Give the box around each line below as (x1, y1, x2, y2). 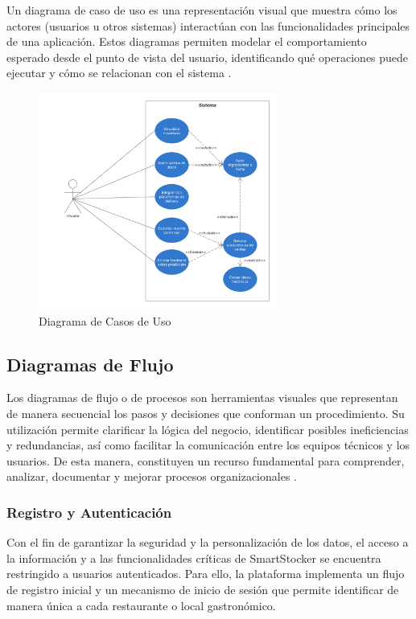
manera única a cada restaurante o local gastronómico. (6, 596, 276, 613)
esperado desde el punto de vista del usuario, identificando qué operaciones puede (6, 48, 409, 65)
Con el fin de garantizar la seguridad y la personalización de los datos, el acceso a (6, 534, 409, 551)
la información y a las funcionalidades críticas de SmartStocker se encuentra (6, 549, 381, 566)
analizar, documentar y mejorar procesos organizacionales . (6, 468, 297, 485)
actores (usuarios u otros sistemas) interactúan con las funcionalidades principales (6, 17, 410, 34)
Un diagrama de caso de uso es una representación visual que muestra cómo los (6, 2, 397, 18)
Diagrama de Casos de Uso (39, 312, 171, 329)
